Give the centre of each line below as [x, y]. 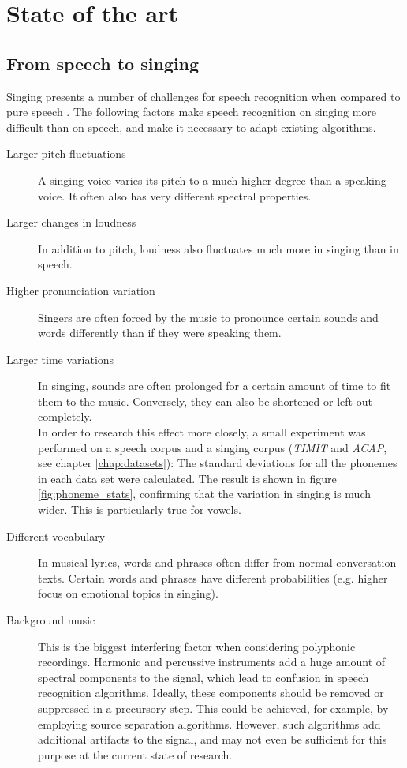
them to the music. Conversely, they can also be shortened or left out [205, 401]
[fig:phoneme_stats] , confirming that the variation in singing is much [204, 494]
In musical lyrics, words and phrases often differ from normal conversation [217, 562]
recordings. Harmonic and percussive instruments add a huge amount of [212, 662]
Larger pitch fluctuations [66, 154]
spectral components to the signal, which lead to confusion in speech [203, 677]
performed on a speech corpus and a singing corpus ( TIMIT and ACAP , [213, 447]
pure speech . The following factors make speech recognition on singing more [192, 112]
